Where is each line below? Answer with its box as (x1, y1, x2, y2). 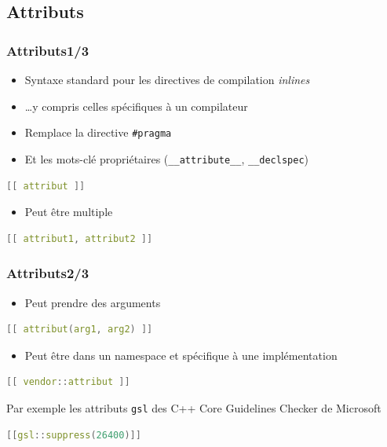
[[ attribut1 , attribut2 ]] (6, 233, 153, 244)
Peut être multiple (24, 203, 113, 220)
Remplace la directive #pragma (24, 124, 172, 141)
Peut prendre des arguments (24, 294, 161, 310)
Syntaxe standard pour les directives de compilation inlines (24, 71, 310, 87)
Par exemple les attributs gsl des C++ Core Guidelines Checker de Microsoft (6, 399, 382, 416)
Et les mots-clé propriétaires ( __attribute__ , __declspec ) (24, 150, 309, 167)
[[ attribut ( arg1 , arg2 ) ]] (6, 324, 153, 335)
